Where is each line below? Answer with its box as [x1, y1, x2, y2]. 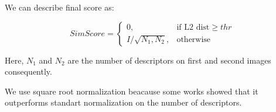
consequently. [5, 65, 52, 78]
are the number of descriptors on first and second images [67, 54, 271, 66]
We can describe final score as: [5, 1, 114, 13]
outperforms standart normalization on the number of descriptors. [5, 96, 242, 108]
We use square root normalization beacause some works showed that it [5, 85, 258, 97]
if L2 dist [176, 23, 210, 32]
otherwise [176, 35, 211, 44]
